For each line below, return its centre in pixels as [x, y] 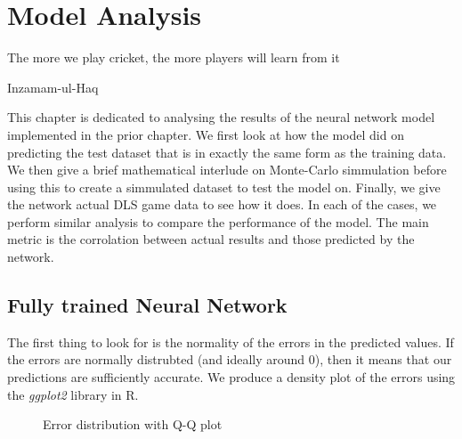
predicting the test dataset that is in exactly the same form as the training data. [227, 152]
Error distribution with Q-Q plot [133, 424]
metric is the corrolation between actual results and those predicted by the [211, 239]
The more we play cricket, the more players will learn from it [174, 57]
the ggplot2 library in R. [73, 394]
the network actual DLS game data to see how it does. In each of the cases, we [222, 204]
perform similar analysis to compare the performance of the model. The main [218, 221]
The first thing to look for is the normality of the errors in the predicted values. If [231, 341]
